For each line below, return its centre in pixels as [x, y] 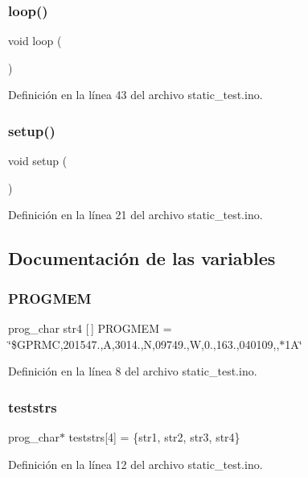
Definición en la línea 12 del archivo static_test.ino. [136, 464]
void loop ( [35, 41]
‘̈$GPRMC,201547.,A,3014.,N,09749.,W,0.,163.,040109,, [144, 344]
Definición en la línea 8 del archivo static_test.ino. [133, 371]
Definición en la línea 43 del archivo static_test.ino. [136, 95]
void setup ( [38, 161]
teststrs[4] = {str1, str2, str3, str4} [154, 437]
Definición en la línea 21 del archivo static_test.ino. [136, 215]
